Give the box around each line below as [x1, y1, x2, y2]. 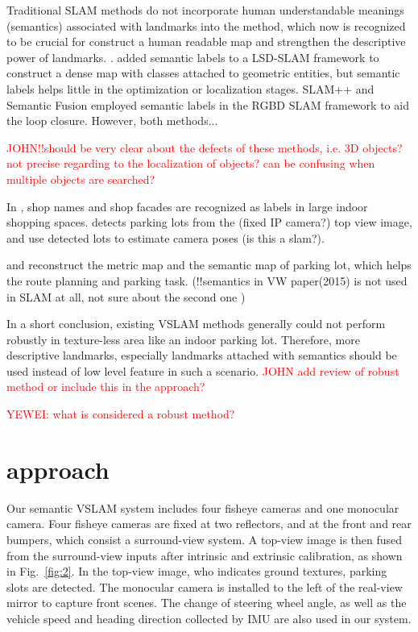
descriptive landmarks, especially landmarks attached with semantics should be [6, 347, 397, 364]
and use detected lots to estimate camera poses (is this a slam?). [6, 229, 325, 246]
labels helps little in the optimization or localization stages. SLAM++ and [6, 80, 375, 97]
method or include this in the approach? [6, 378, 205, 395]
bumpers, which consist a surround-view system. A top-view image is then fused [6, 530, 403, 547]
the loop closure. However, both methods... [6, 112, 218, 129]
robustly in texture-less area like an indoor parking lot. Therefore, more [6, 331, 360, 347]
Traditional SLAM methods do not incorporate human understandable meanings [6, 2, 404, 18]
